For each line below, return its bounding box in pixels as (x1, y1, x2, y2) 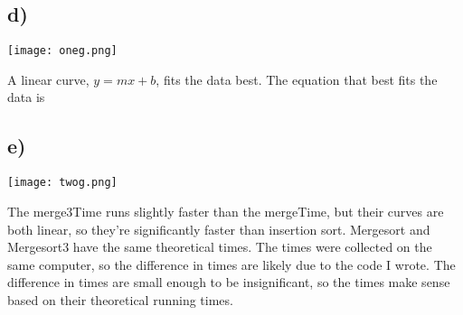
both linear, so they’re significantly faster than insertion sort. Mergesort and (7, 219, 430, 238)
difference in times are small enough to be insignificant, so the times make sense (7, 273, 450, 292)
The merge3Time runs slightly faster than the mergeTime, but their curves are (7, 201, 444, 220)
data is (7, 88, 45, 107)
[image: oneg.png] (7, 44, 118, 58)
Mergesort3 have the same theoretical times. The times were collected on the (7, 237, 432, 256)
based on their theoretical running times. (7, 290, 233, 309)
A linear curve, (7, 69, 90, 88)
